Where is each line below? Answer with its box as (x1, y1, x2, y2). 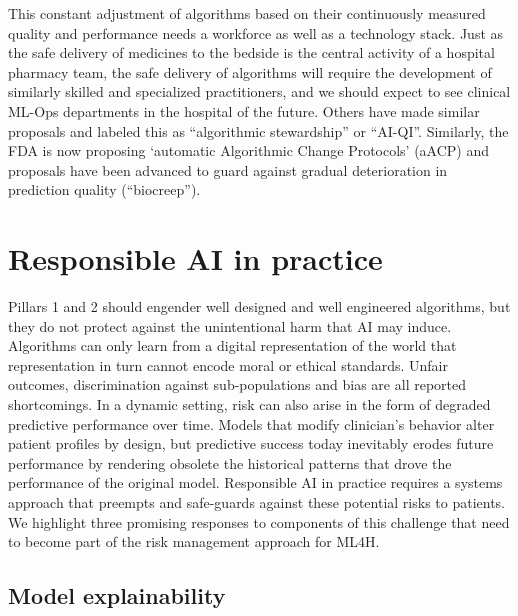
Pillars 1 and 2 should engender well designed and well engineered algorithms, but (8, 296, 511, 317)
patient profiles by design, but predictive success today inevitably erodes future (8, 433, 494, 454)
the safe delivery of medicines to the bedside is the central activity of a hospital (8, 42, 495, 63)
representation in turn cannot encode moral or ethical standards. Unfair (8, 354, 448, 375)
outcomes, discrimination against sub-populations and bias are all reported (8, 374, 466, 395)
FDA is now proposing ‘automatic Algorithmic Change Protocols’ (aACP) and (8, 140, 490, 161)
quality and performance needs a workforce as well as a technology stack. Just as (8, 22, 504, 43)
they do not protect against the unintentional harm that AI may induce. (8, 315, 452, 336)
